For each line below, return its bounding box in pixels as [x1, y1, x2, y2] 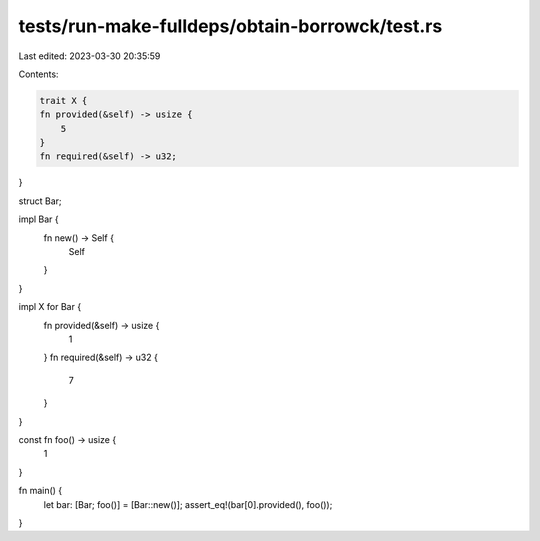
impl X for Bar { [18, 301, 82, 313]
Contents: [18, 68, 59, 80]
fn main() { [18, 485, 63, 497]
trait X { [39, 95, 88, 106]
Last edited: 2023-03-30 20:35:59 [18, 50, 161, 62]
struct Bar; [18, 195, 62, 207]
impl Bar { [18, 213, 59, 225]
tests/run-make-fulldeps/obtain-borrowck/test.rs [18, 15, 443, 37]
